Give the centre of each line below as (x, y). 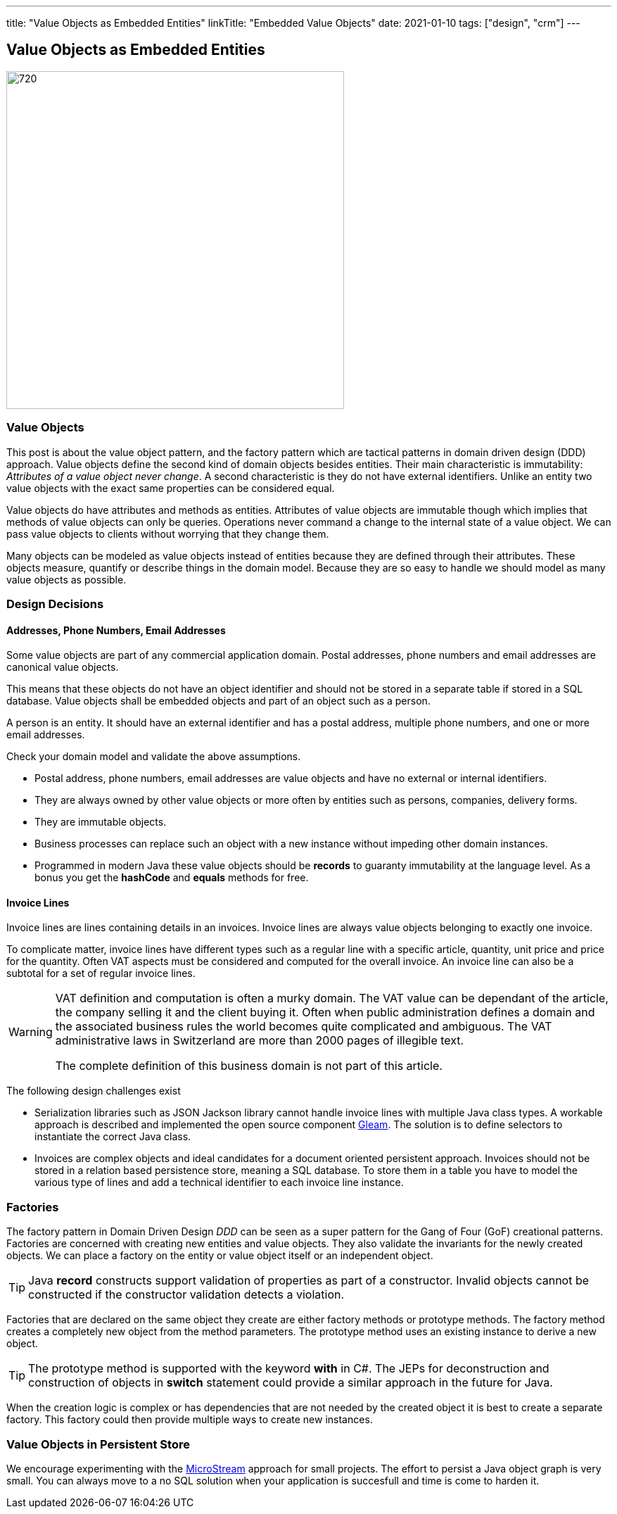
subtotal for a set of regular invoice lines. (101, 973)
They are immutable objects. (101, 822)
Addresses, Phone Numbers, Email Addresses (116, 630)
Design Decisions (55, 604)
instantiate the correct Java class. (113, 1137)
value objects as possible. (66, 579)
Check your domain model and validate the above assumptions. (154, 757)
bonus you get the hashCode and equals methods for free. (172, 878)
